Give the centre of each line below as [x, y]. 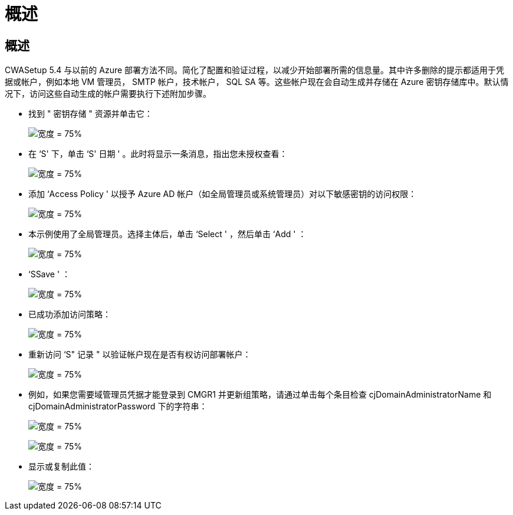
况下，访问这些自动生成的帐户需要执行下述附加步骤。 [108, 94]
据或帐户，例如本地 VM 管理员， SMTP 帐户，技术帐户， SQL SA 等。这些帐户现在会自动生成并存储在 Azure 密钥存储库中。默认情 [257, 82]
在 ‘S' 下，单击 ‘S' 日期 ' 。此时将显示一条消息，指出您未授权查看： [158, 154]
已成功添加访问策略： [70, 314]
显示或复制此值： [61, 467]
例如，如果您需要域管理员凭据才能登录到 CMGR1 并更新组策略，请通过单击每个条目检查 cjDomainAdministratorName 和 [260, 395]
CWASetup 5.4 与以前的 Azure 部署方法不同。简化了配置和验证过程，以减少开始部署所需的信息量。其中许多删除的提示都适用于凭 [255, 70]
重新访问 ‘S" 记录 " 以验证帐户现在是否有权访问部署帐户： [140, 355]
